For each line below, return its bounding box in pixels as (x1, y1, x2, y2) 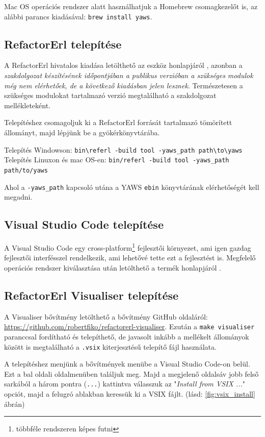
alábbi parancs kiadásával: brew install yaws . (4, 11, 152, 21)
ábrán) (4, 398, 25, 409)
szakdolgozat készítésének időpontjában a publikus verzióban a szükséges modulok (4, 70, 253, 81)
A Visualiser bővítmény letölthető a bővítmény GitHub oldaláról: (4, 311, 208, 322)
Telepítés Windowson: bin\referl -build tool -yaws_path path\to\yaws (4, 144, 243, 155)
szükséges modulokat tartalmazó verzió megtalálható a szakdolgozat (4, 90, 217, 101)
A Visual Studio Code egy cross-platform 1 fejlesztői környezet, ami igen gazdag (4, 241, 251, 253)
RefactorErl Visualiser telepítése (4, 287, 179, 303)
